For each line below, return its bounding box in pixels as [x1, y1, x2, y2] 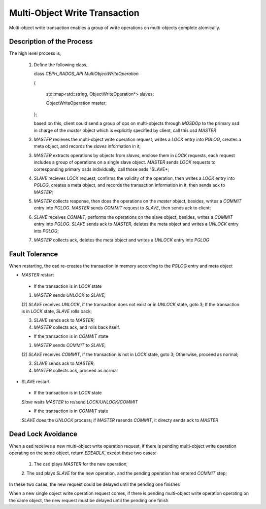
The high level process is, [9, 50, 61, 56]
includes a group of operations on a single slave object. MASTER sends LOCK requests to [33, 159, 216, 165]
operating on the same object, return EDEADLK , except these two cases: [9, 450, 157, 456]
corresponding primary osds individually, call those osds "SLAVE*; [33, 166, 169, 172]
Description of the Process [9, 38, 93, 46]
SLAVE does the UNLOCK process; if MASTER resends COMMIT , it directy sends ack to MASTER [21, 417, 219, 423]
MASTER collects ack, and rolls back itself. [33, 324, 120, 330]
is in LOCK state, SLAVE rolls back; [21, 308, 92, 314]
